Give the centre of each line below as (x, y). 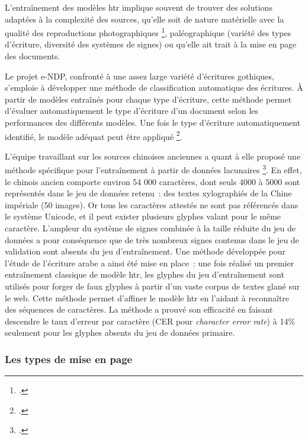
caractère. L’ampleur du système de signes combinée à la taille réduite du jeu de (150, 228)
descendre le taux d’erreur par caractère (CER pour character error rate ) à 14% (150, 321)
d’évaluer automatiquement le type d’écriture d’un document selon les (132, 111)
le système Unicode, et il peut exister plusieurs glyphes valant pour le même (143, 216)
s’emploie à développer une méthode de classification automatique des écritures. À (154, 88)
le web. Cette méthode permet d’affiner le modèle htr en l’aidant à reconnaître (147, 298)
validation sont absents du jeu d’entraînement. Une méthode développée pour (145, 251)
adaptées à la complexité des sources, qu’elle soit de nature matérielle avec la (145, 19)
